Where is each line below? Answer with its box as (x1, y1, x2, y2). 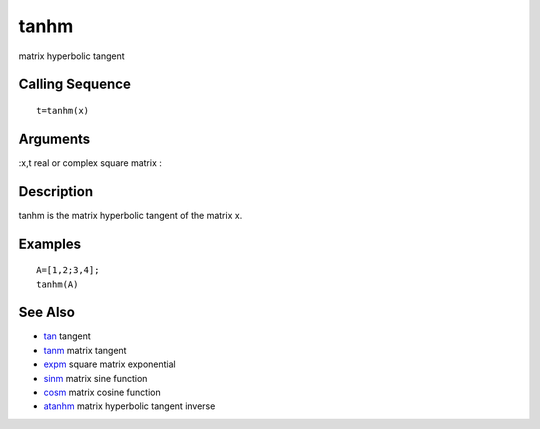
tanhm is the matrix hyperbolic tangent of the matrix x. (18, 209, 243, 221)
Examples (18, 235, 82, 252)
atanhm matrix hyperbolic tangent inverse (43, 400, 216, 412)
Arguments (18, 130, 91, 147)
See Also (18, 304, 75, 321)
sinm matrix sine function (43, 372, 148, 384)
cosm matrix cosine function (43, 386, 161, 399)
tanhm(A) (36, 278, 79, 290)
